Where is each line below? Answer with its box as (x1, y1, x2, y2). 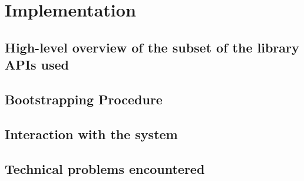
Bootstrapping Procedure (5, 90, 163, 108)
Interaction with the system (5, 124, 178, 143)
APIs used (5, 55, 69, 74)
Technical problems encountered (5, 159, 205, 177)
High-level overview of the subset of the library (5, 38, 299, 56)
